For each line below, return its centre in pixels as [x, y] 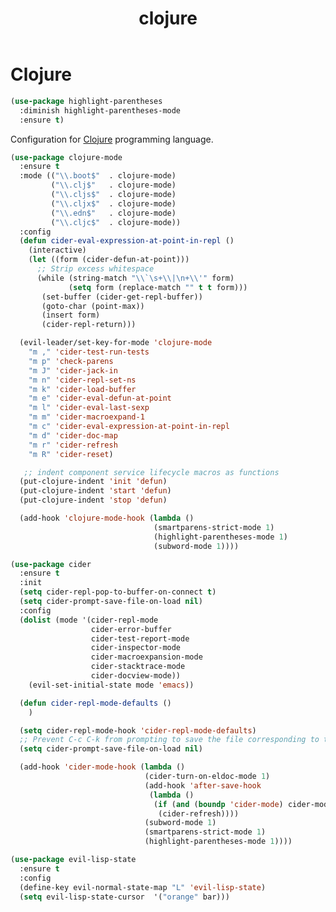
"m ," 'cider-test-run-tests [89, 352]
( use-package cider [51, 564]
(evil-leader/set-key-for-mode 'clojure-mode [116, 343]
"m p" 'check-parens [71, 361]
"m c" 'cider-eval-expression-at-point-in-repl [129, 427]
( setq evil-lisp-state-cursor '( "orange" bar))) [124, 897]
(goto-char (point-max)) [93, 306]
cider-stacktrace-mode [138, 667]
